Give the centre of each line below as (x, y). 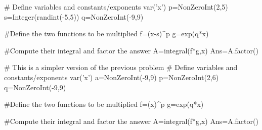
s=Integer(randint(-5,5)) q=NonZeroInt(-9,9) (74, 16)
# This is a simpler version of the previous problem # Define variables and (121, 67)
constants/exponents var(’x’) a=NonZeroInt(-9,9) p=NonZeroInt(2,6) (112, 77)
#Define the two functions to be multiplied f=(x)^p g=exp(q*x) (104, 104)
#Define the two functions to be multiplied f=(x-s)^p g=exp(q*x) (106, 34)
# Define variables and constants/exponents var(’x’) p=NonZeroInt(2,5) (116, 7)
